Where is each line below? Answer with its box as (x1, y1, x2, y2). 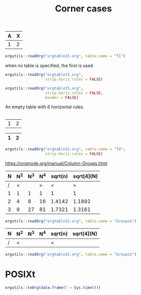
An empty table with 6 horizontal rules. (5, 104, 84, 110)
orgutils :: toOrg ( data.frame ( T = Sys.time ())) (5, 285, 101, 290)
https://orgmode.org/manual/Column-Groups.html (5, 160, 108, 166)
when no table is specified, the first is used (5, 63, 93, 69)
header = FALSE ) (45, 95, 79, 100)
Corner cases (55, 3, 112, 14)
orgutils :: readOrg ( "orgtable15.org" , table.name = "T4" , (5, 147, 126, 152)
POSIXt (5, 269, 36, 280)
